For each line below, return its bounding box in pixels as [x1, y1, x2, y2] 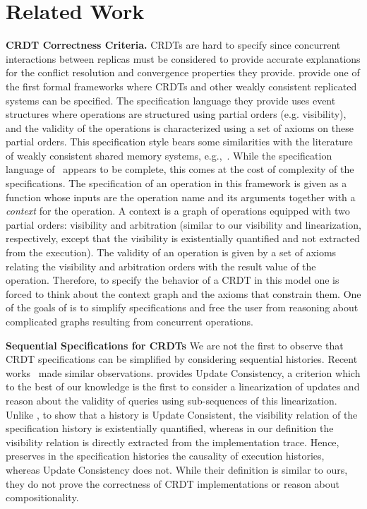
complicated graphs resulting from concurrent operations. [6, 314, 253, 328]
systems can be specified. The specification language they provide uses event [6, 92, 336, 107]
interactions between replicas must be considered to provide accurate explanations [6, 51, 361, 66]
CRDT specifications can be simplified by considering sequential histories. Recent [6, 352, 358, 366]
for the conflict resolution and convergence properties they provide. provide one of [6, 65, 360, 80]
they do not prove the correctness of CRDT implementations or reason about [6, 476, 339, 491]
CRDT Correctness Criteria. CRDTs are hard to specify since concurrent [6, 37, 341, 52]
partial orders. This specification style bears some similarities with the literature [6, 134, 353, 149]
